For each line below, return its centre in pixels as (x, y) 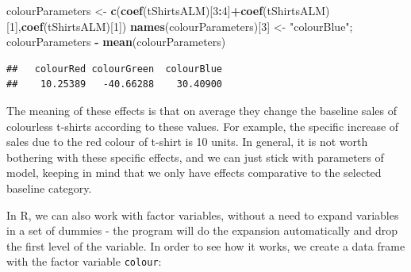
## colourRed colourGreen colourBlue (115, 69)
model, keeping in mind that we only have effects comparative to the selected (194, 172)
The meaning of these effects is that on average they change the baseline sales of (202, 110)
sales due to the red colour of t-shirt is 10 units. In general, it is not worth (187, 142)
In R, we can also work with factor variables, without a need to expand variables (203, 215)
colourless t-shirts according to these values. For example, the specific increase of (203, 126)
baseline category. (49, 188)
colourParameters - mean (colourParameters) (116, 42)
